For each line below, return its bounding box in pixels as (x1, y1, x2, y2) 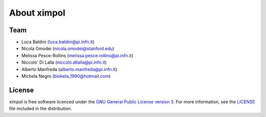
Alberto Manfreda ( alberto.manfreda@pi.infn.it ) (21, 66, 117, 72)
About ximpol (9, 7, 66, 18)
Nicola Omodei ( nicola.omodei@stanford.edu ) (21, 46, 115, 51)
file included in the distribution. (9, 106, 72, 112)
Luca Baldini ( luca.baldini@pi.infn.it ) (21, 39, 95, 45)
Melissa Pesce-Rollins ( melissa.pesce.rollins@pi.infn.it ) (21, 52, 133, 58)
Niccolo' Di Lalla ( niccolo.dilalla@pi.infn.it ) (21, 59, 107, 66)
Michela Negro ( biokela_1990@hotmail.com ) (21, 73, 111, 79)
